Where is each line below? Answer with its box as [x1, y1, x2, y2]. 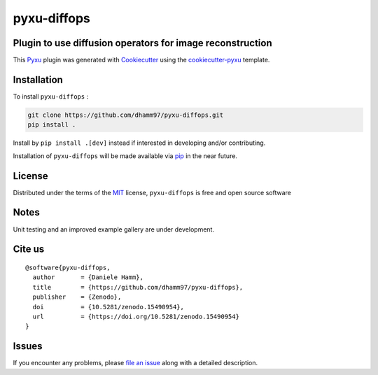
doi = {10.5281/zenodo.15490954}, [32, 303, 185, 311]
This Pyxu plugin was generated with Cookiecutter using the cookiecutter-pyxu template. [13, 56, 270, 64]
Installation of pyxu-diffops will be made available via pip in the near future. [13, 151, 238, 160]
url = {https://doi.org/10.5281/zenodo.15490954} [32, 312, 239, 320]
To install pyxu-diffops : [13, 92, 89, 101]
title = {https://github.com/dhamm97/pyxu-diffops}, [32, 283, 244, 291]
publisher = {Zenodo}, [32, 293, 122, 301]
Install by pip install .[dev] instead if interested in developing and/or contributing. [13, 139, 266, 147]
